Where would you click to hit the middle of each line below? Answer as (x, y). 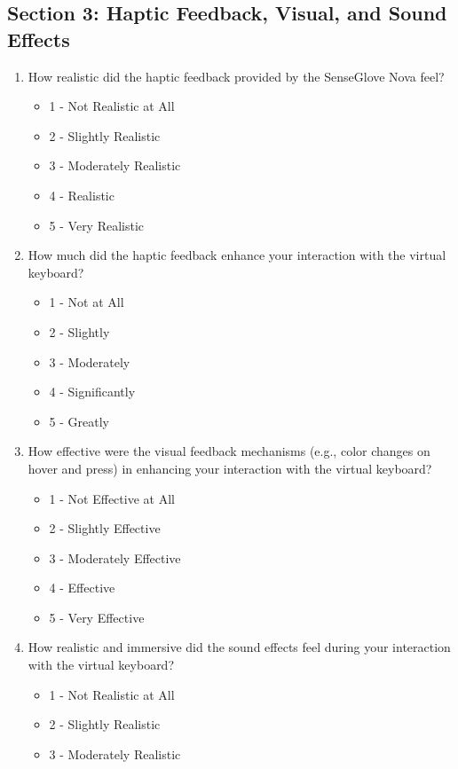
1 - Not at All (87, 302)
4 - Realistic (82, 195)
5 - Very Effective (97, 617)
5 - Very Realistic (97, 225)
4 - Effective (82, 588)
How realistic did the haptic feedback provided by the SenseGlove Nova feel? (236, 76)
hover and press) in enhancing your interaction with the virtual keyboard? (230, 468)
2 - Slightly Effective (105, 528)
